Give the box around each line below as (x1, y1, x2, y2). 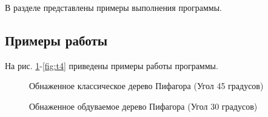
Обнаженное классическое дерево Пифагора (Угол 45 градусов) (29, 79, 264, 92)
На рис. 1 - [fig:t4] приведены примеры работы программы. (5, 59, 218, 72)
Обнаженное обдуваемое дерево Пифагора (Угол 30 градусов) (29, 99, 258, 112)
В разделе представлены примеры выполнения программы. (5, 1, 222, 13)
